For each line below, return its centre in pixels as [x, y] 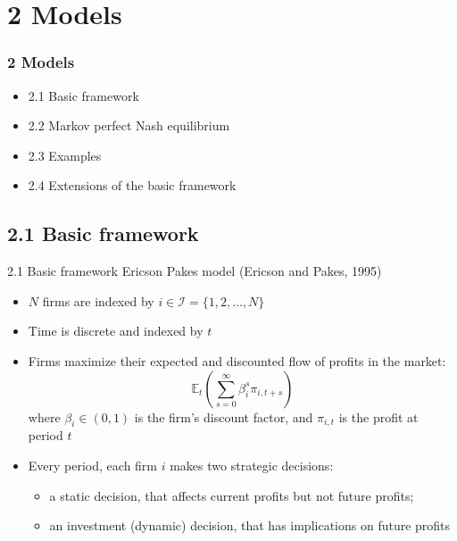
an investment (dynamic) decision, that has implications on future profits [250, 525]
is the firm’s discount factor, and [224, 416]
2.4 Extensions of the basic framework [132, 185]
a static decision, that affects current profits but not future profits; [232, 495]
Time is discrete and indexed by [116, 331]
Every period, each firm [93, 465]
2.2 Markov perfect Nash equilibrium [129, 125]
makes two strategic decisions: [252, 465]
